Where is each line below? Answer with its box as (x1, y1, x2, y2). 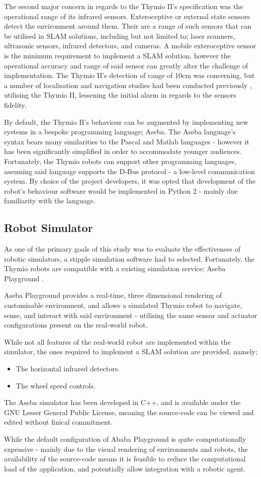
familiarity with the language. (4, 195, 96, 206)
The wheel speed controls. (16, 380, 96, 390)
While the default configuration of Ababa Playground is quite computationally (4, 433, 246, 444)
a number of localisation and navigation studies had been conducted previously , (4, 79, 252, 90)
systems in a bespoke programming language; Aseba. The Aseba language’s (4, 126, 236, 137)
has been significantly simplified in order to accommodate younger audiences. (4, 146, 242, 156)
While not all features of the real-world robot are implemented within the (4, 336, 231, 347)
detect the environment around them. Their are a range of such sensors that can (4, 21, 251, 31)
